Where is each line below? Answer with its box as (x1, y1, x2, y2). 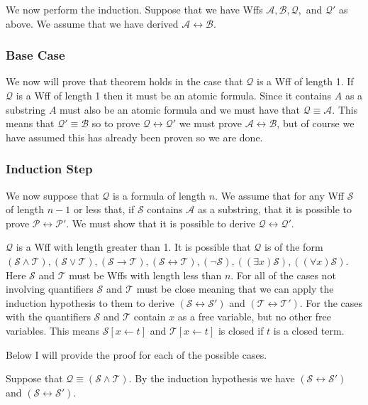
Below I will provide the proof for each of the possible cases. (6, 347, 267, 362)
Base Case (6, 46, 65, 64)
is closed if (218, 323, 264, 337)
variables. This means (6, 323, 100, 337)
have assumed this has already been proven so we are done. (6, 129, 263, 144)
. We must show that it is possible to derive (66, 215, 256, 230)
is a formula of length (112, 188, 206, 202)
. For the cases (299, 295, 363, 310)
